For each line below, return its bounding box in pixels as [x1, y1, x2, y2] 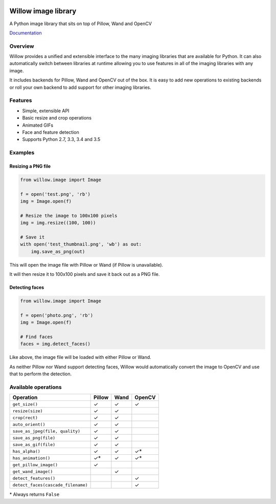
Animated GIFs [22, 122, 54, 128]
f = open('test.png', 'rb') [20, 191, 90, 197]
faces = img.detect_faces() [20, 341, 90, 347]
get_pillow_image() [12, 462, 58, 468]
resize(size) [12, 408, 43, 414]
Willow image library [9, 7, 77, 15]
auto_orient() [12, 421, 45, 427]
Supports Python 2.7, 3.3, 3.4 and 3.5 [22, 136, 101, 143]
